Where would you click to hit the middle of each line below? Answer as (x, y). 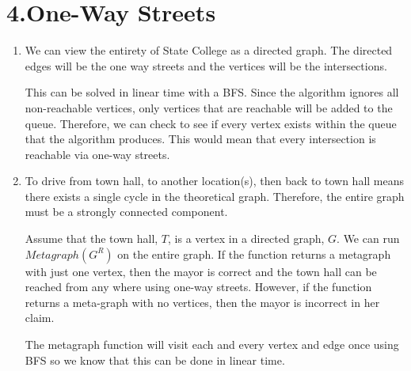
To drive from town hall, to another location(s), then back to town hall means (215, 181)
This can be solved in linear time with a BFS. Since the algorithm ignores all (212, 92)
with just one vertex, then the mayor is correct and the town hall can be (201, 271)
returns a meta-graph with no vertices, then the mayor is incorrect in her (202, 302)
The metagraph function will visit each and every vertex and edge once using (212, 344)
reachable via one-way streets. (97, 154)
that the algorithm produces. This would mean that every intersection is (200, 139)
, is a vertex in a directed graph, (246, 238)
